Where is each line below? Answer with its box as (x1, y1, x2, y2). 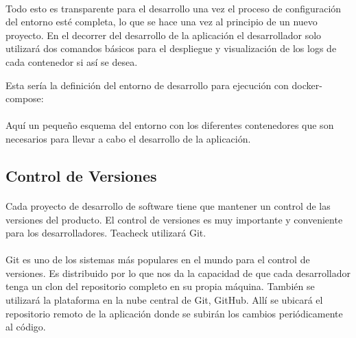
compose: (5, 91, 44, 106)
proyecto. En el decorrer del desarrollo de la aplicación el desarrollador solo (5, 27, 322, 42)
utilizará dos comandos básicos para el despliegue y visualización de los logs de (5, 41, 337, 56)
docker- (292, 77, 322, 92)
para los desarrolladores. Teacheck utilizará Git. (5, 226, 206, 240)
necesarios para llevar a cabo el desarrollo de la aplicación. (5, 131, 251, 145)
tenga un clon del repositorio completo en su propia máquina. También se (5, 279, 315, 293)
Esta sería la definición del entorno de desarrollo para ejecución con (5, 77, 289, 92)
